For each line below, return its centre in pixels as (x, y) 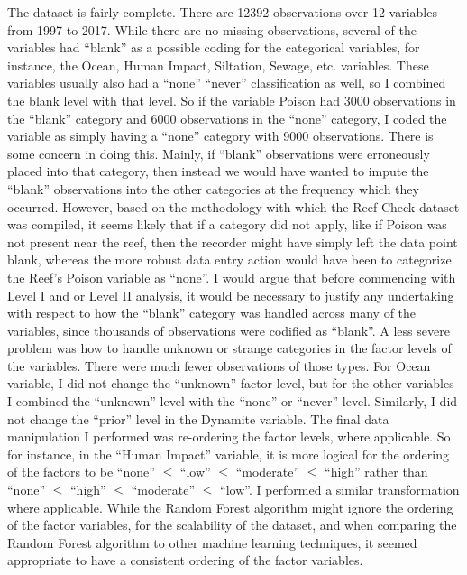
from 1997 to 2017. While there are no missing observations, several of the (212, 29)
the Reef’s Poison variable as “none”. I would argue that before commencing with (232, 277)
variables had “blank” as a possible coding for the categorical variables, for (214, 47)
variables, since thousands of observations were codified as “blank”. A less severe (229, 330)
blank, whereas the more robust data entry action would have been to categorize (229, 260)
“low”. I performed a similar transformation (340, 490)
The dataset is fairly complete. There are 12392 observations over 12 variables (222, 12)
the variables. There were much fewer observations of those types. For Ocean (219, 365)
